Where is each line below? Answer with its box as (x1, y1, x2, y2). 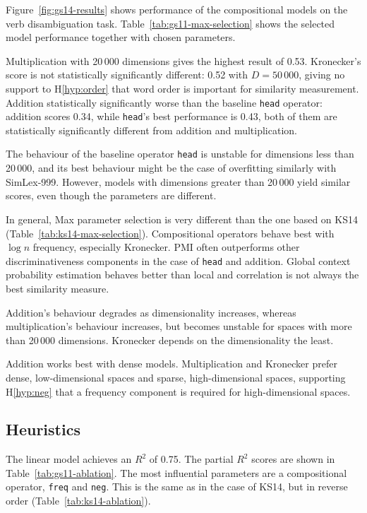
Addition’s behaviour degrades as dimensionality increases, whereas (6, 305, 296, 319)
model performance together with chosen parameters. (6, 30, 236, 45)
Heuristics (6, 418, 80, 440)
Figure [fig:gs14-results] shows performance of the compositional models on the (6, 2, 348, 16)
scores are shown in (251, 452, 335, 466)
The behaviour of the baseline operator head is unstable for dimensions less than (6, 146, 354, 161)
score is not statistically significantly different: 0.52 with (6, 67, 248, 82)
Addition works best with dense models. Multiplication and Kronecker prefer (6, 356, 337, 371)
